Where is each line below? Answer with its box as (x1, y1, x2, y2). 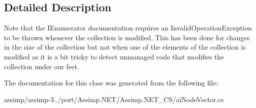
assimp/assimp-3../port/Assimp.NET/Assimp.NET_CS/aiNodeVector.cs (4, 94, 224, 104)
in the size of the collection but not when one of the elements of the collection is (4, 42, 246, 52)
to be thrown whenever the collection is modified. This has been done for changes (4, 32, 250, 42)
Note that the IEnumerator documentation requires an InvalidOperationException (4, 23, 252, 33)
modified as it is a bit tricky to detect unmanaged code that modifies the (4, 51, 224, 61)
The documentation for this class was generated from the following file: (4, 78, 218, 88)
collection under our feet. (4, 61, 79, 71)
